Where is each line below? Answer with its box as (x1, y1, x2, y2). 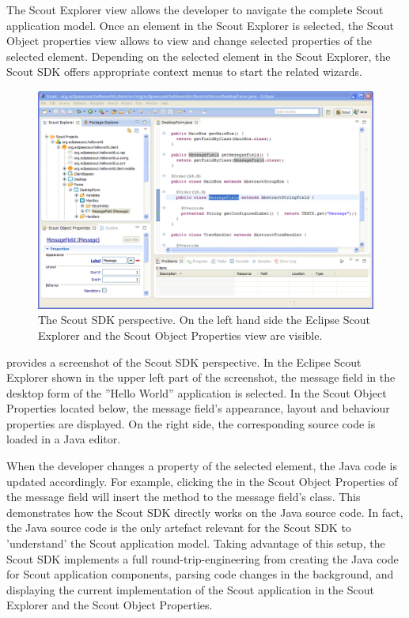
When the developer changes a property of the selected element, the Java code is (6, 458, 397, 474)
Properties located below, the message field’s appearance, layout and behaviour (6, 400, 390, 416)
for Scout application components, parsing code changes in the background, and (6, 566, 394, 582)
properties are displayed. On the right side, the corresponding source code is (6, 415, 376, 431)
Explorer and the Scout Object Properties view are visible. (38, 326, 323, 343)
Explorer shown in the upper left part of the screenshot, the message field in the (6, 369, 396, 386)
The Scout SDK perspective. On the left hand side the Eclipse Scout (38, 311, 370, 328)
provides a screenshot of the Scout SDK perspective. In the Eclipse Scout (6, 353, 362, 370)
